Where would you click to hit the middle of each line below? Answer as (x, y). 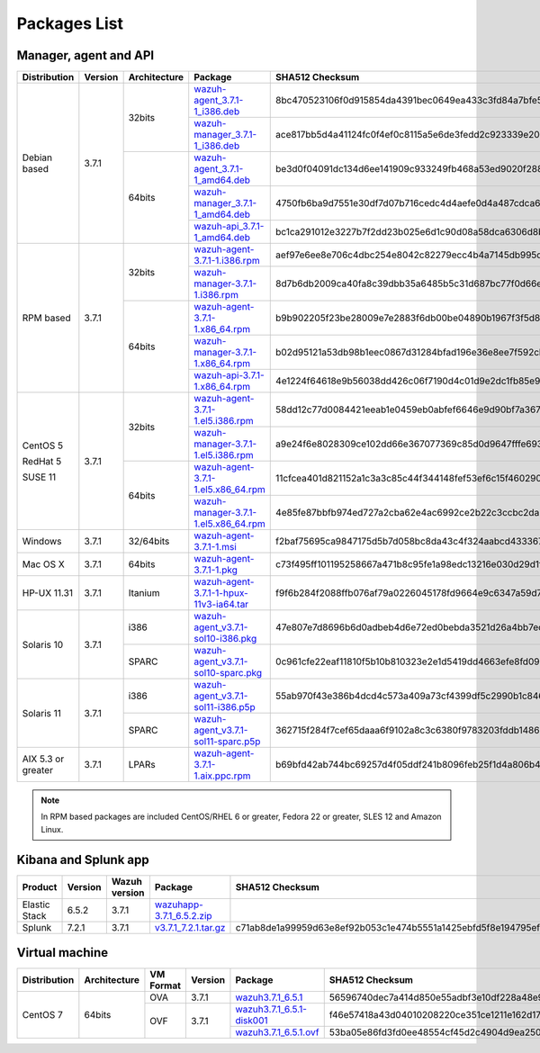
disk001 (252, 1021)
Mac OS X (43, 564)
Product (40, 886)
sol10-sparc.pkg (228, 673)
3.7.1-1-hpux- (221, 593)
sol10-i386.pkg (225, 639)
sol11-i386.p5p (225, 707)
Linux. (52, 829)
